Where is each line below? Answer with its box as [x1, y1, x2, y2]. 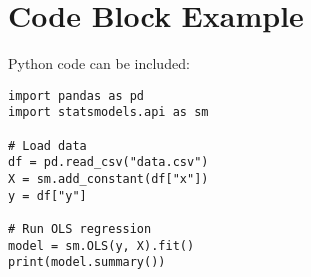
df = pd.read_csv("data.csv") [8, 155, 209, 170]
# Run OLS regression [8, 221, 152, 236]
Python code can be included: [8, 53, 190, 74]
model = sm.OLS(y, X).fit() [8, 238, 195, 253]
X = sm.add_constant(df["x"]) [8, 172, 209, 186]
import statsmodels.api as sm [8, 105, 209, 120]
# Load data [8, 138, 87, 153]
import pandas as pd [8, 88, 145, 103]
